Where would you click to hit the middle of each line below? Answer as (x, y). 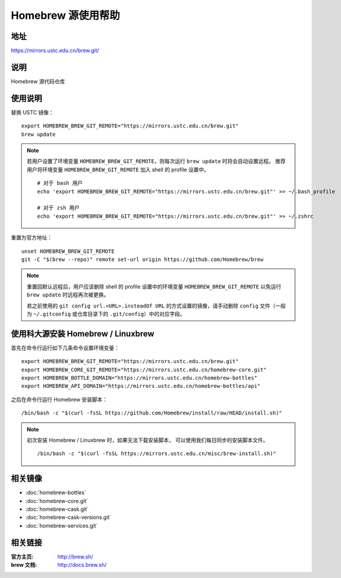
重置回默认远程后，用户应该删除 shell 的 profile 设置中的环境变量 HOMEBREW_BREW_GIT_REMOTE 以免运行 (154, 286)
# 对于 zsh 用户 (59, 208)
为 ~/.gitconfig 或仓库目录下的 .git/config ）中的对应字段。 (106, 314)
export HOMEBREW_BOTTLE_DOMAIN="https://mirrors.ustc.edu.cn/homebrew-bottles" (139, 378)
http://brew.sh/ (75, 556)
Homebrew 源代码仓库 (38, 81)
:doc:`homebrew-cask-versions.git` (68, 517)
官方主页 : (22, 556)
